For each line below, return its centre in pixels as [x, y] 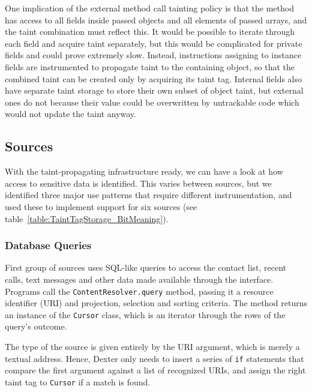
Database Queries [48, 245]
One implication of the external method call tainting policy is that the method [149, 8]
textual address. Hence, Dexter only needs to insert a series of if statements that [154, 358]
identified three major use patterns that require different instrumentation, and [148, 195]
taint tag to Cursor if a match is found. [78, 381]
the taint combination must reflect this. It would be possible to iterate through [150, 32]
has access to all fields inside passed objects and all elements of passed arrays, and [156, 20]
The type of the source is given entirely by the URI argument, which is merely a [152, 347]
